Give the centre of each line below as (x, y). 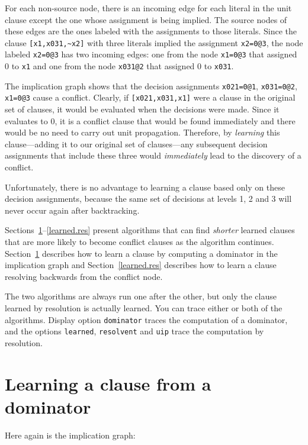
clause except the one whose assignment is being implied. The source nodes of (146, 19)
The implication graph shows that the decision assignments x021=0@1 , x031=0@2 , (151, 86)
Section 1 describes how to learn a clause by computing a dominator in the (141, 253)
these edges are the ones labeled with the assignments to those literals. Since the (151, 31)
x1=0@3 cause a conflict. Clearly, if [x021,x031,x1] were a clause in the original (150, 97)
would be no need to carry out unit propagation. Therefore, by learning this (142, 132)
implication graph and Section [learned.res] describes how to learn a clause (141, 265)
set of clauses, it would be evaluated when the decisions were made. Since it (142, 109)
